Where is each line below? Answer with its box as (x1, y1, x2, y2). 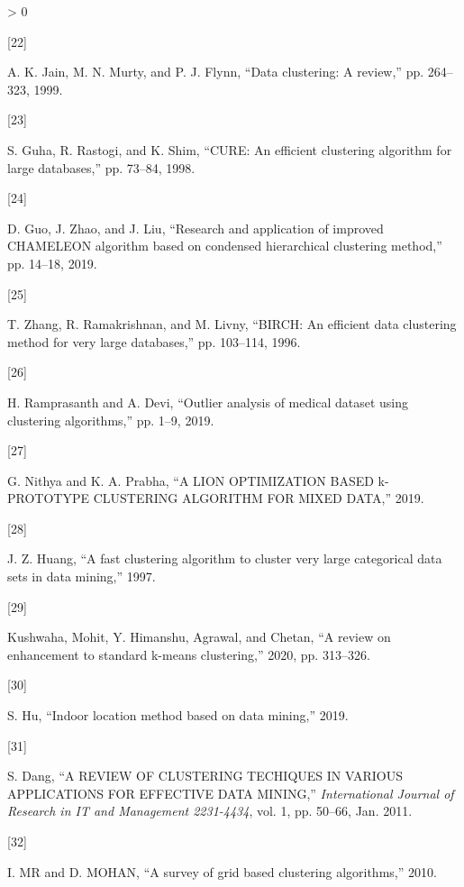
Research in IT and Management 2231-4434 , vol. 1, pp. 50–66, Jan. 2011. (7, 801, 413, 820)
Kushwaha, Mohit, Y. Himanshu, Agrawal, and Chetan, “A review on (7, 627, 391, 646)
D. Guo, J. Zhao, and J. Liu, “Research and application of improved (7, 218, 384, 237)
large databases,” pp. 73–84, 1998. (7, 158, 196, 177)
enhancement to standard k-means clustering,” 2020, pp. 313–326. (7, 645, 370, 663)
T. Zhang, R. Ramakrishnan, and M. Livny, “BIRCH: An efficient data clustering (7, 315, 457, 334)
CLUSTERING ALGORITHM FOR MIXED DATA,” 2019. (93, 489, 424, 508)
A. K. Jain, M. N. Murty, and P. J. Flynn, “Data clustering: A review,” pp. (7, 62, 424, 81)
